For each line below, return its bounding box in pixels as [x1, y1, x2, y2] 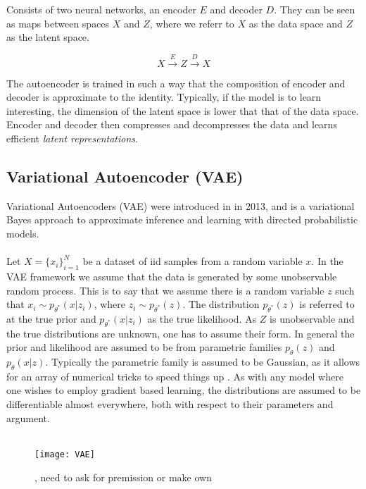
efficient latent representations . [6, 130, 138, 145]
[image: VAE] [34, 449, 95, 459]
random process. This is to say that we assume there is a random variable [6, 283, 324, 297]
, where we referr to [149, 16, 234, 30]
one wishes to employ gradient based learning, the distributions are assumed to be [6, 383, 361, 397]
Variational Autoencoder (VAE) [6, 165, 244, 187]
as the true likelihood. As [147, 311, 257, 326]
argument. [6, 410, 50, 425]
